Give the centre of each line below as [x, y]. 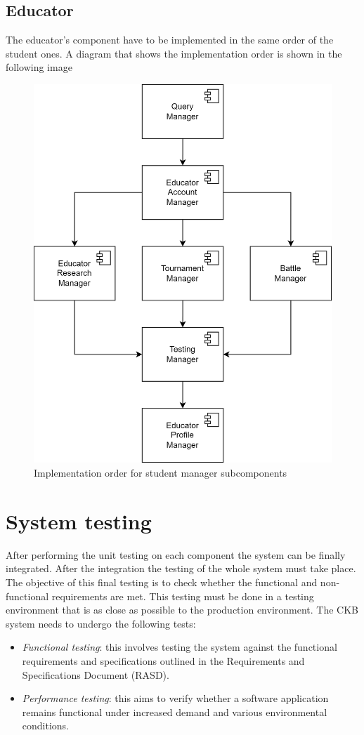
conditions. [46, 726]
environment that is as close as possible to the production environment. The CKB [182, 610]
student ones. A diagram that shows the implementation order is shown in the [174, 53]
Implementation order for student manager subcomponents [161, 473]
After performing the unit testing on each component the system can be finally [176, 554]
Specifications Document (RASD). [96, 674]
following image [39, 67]
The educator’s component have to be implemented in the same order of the [170, 40]
